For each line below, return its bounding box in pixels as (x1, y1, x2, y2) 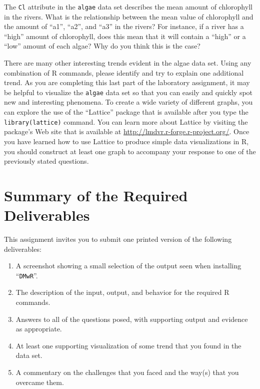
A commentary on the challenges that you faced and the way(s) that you (15, 367, 239, 377)
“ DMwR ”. (15, 270, 38, 280)
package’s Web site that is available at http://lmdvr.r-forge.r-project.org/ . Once (4, 126, 249, 137)
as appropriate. (15, 323, 62, 334)
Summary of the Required (4, 185, 188, 205)
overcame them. (15, 376, 64, 387)
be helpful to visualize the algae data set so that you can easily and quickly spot (4, 87, 253, 97)
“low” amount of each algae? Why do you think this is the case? (4, 41, 200, 51)
